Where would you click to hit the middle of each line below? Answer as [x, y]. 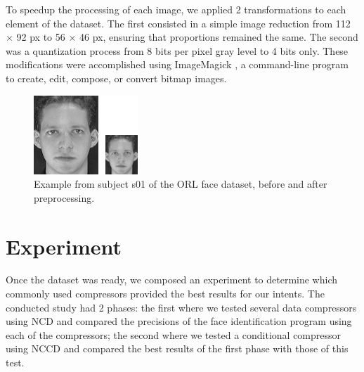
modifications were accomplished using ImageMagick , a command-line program [177, 64]
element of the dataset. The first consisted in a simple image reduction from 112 [178, 23]
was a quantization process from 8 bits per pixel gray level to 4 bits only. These [177, 50]
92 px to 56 [41, 37]
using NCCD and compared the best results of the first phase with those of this [177, 348]
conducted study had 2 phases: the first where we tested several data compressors [181, 307]
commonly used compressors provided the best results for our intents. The [165, 294]
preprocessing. [64, 197]
